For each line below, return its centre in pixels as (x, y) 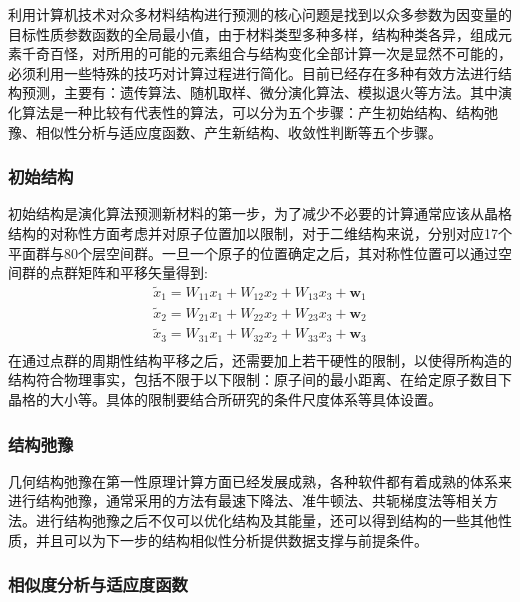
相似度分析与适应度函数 (98, 584)
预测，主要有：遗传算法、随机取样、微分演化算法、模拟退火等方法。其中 (259, 92)
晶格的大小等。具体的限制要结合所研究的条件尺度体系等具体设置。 (225, 399)
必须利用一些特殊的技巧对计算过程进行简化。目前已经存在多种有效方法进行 (253, 72)
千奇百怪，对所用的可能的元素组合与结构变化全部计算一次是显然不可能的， (266, 53)
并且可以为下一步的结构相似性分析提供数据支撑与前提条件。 (231, 539)
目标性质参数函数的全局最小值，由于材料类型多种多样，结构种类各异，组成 (253, 33)
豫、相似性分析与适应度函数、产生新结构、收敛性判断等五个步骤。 (225, 131)
